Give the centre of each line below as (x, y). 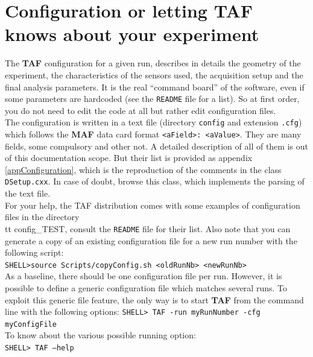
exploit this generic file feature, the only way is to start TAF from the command (154, 299)
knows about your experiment (132, 34)
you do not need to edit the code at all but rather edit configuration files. (141, 110)
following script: (34, 252)
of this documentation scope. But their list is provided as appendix (129, 158)
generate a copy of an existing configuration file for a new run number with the (151, 240)
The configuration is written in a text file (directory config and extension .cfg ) (153, 122)
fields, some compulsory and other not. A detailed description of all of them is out (156, 146)
